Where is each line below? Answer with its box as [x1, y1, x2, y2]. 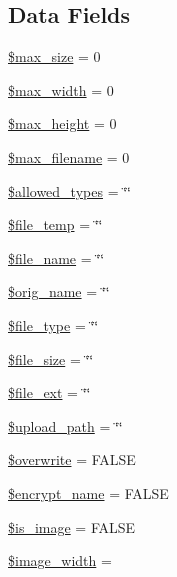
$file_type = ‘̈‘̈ [8, 314, 99, 335]
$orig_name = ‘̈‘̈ [8, 281, 110, 302]
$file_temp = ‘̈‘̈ [8, 214, 103, 235]
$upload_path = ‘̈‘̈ [8, 415, 123, 436]
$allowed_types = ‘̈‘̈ [8, 180, 131, 201]
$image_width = [8, 550, 112, 571]
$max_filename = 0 [8, 146, 130, 167]
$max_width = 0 [8, 79, 114, 100]
